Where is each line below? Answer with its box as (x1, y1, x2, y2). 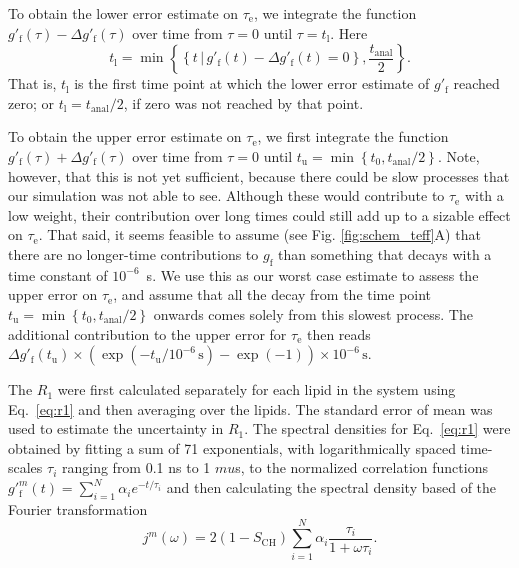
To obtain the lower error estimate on (8, 3, 239, 23)
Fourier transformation (8, 498, 148, 519)
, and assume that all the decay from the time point (113, 284, 432, 305)
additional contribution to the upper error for (8, 323, 287, 344)
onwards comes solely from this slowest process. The (153, 303, 473, 324)
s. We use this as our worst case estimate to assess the (146, 264, 479, 285)
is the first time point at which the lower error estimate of (74, 73, 430, 94)
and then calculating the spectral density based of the (166, 477, 497, 498)
